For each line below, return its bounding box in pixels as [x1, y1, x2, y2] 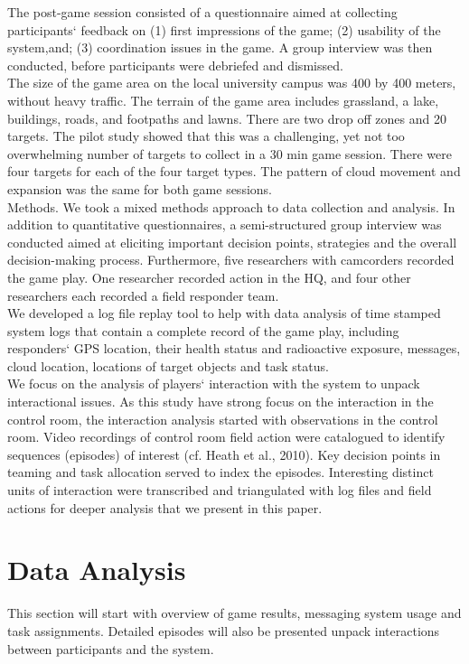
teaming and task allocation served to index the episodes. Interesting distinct [7, 463, 434, 482]
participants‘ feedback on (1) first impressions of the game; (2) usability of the [7, 20, 441, 39]
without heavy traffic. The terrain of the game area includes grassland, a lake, [7, 90, 439, 109]
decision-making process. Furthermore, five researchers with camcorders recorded [7, 250, 455, 269]
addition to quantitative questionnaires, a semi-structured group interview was [7, 215, 442, 234]
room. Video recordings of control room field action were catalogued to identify [7, 427, 446, 446]
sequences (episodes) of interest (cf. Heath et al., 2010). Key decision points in [7, 444, 441, 463]
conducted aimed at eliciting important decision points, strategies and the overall [7, 232, 457, 251]
